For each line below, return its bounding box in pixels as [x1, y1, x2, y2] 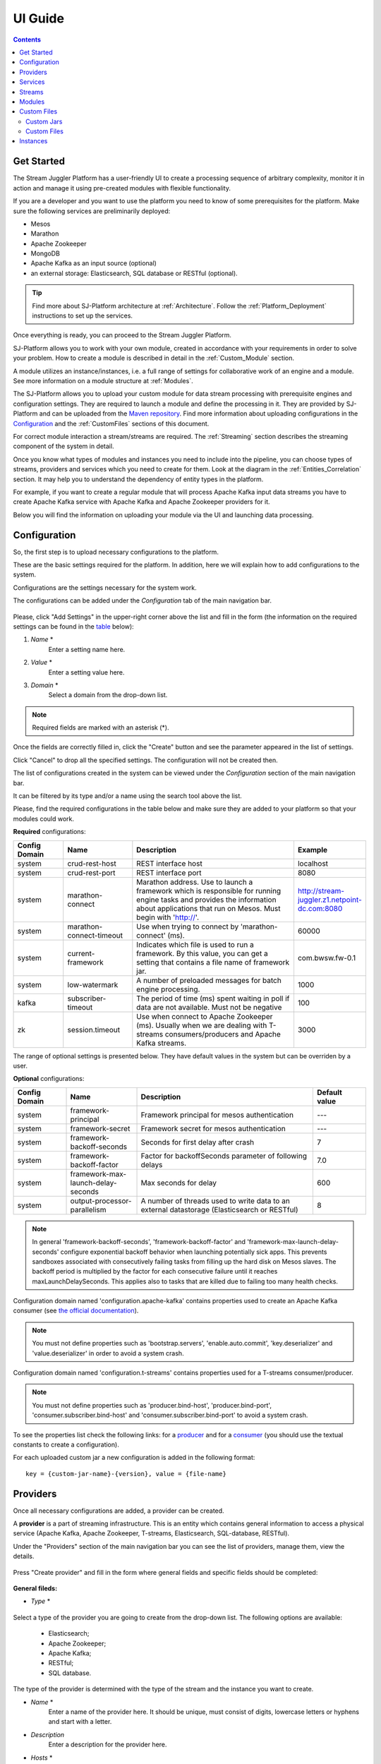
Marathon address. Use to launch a [136, 877, 253, 887]
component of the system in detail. [13, 442, 114, 451]
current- [67, 948, 95, 958]
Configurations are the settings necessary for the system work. [13, 583, 197, 592]
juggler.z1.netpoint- [297, 895, 363, 905]
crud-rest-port [67, 868, 116, 878]
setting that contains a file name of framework [136, 957, 290, 967]
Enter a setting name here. [48, 645, 126, 653]
